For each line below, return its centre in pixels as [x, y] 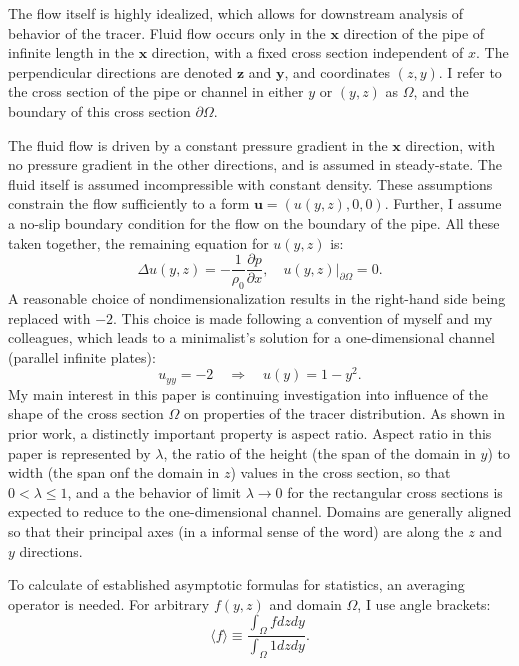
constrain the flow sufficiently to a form [129, 203]
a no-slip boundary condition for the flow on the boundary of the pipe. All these [254, 222]
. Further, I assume [443, 203]
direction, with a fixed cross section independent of [307, 52]
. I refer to [470, 71]
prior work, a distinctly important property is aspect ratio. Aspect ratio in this [250, 433]
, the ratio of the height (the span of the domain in [319, 452]
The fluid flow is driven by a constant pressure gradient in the [198, 144]
